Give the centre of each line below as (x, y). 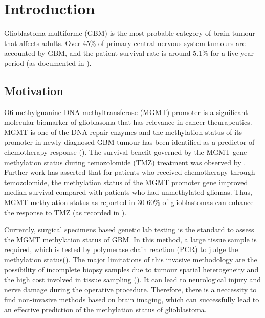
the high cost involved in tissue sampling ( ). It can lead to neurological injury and (133, 279)
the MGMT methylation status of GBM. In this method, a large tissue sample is (130, 239)
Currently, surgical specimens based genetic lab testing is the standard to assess (129, 229)
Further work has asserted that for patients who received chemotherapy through (130, 172)
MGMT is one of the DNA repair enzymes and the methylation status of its (123, 132)
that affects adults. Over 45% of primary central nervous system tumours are (125, 43)
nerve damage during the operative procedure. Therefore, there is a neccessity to (130, 289)
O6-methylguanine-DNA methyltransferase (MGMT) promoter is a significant (126, 112)
